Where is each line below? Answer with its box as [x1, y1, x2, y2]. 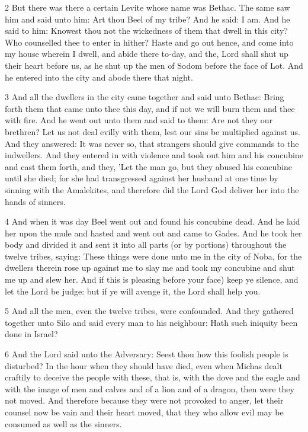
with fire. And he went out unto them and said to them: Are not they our [5, 114, 273, 126]
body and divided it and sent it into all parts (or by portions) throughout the [5, 238, 287, 251]
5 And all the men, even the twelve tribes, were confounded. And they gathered [5, 305, 294, 317]
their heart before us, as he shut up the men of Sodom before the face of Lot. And [5, 59, 303, 71]
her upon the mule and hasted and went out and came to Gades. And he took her [5, 226, 302, 239]
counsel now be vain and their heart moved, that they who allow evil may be [5, 406, 284, 418]
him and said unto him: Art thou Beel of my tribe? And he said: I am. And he [5, 12, 290, 25]
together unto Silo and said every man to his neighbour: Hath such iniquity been [5, 316, 298, 328]
